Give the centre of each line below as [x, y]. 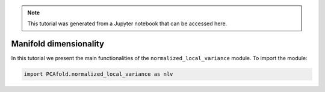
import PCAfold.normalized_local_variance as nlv [98, 74]
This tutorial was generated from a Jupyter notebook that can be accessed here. [127, 23]
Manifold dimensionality [58, 44]
